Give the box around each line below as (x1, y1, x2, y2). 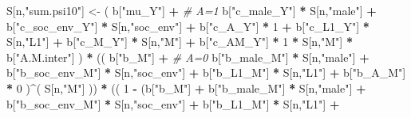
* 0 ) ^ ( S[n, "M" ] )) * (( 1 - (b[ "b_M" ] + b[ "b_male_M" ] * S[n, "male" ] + (6, 79, 366, 96)
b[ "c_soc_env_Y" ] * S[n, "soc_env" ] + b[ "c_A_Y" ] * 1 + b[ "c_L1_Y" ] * (6, 17, 370, 34)
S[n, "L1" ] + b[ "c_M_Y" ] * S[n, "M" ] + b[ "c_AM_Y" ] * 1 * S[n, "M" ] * (6, 33, 353, 50)
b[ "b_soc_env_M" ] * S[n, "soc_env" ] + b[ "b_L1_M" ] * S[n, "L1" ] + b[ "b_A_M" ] (6, 64, 406, 81)
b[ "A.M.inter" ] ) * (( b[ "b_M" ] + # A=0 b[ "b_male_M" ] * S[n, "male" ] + (6, 48, 370, 65)
